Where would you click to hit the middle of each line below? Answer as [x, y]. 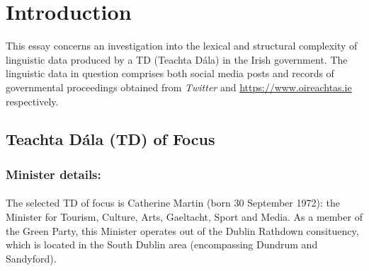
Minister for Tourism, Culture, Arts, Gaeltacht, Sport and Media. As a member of [184, 216]
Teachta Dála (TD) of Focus [110, 139]
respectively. [32, 101]
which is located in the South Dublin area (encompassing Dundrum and [162, 244]
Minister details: [53, 174]
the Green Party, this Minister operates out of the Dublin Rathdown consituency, [182, 230]
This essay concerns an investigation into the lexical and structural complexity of [182, 46]
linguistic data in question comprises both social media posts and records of [170, 73]
